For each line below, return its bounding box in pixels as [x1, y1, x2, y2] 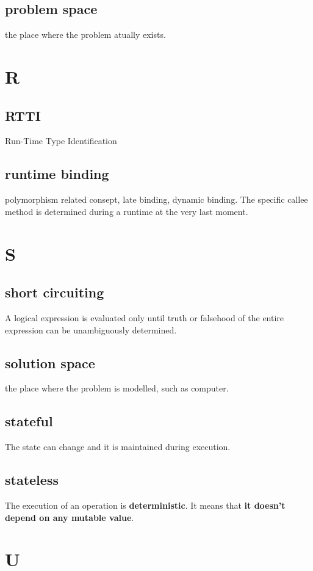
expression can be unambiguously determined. [5, 323, 177, 336]
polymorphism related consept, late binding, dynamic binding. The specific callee [5, 193, 308, 206]
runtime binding [5, 164, 109, 183]
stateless [5, 470, 59, 489]
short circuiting [5, 283, 104, 302]
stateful [5, 412, 53, 431]
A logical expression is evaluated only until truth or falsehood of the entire [5, 311, 284, 324]
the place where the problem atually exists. [5, 28, 166, 41]
